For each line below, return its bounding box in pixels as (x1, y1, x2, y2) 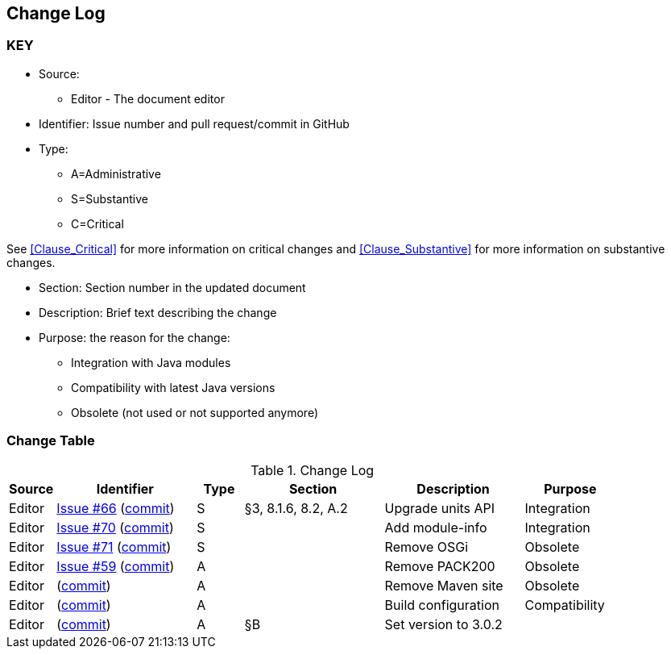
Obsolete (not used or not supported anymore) (71, 405, 318, 419)
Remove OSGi (384, 538, 469, 555)
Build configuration (384, 596, 499, 613)
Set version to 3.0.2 (384, 615, 503, 632)
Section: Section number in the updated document (39, 280, 306, 294)
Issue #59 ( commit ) (56, 557, 175, 574)
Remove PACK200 (384, 557, 495, 574)
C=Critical (71, 216, 124, 231)
